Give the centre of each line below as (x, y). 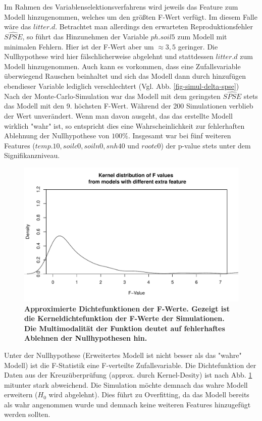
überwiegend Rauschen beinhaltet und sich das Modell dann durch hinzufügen (125, 76)
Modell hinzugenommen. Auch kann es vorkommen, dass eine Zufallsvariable (122, 66)
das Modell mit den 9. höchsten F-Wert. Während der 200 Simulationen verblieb (129, 106)
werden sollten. (27, 414)
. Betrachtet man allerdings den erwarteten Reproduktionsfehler (154, 27)
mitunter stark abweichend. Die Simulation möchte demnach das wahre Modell (126, 384)
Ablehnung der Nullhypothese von (57, 136)
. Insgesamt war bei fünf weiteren (179, 136)
